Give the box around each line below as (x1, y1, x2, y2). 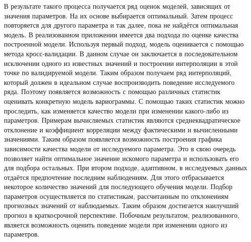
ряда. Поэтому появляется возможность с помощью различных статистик (4, 86, 221, 97)
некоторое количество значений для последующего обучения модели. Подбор (4, 181, 233, 192)
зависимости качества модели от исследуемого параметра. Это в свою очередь (4, 143, 236, 153)
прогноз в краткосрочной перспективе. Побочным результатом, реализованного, (4, 210, 240, 220)
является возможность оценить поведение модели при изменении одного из (4, 219, 228, 229)
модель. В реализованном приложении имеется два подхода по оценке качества (4, 29, 239, 39)
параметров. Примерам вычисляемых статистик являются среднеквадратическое (4, 115, 241, 125)
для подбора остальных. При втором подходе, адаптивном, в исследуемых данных (4, 162, 248, 173)
